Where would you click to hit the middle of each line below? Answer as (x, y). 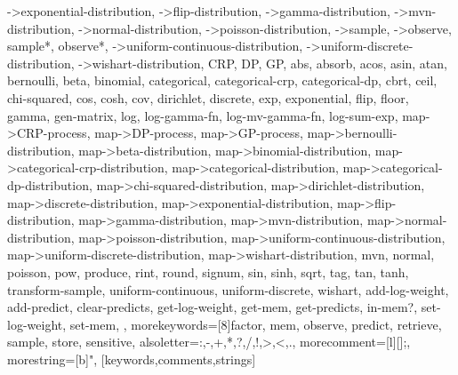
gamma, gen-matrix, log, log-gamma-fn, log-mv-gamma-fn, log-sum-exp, (203, 115)
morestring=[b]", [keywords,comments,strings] (132, 359)
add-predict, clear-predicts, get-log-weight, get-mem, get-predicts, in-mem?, (213, 307)
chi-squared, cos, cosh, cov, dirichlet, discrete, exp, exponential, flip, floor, (208, 97)
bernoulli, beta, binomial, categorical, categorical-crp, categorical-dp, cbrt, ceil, (222, 80)
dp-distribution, (50, 184)
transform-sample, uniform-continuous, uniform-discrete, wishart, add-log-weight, (228, 289)
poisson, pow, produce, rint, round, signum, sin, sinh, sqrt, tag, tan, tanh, (208, 271)
